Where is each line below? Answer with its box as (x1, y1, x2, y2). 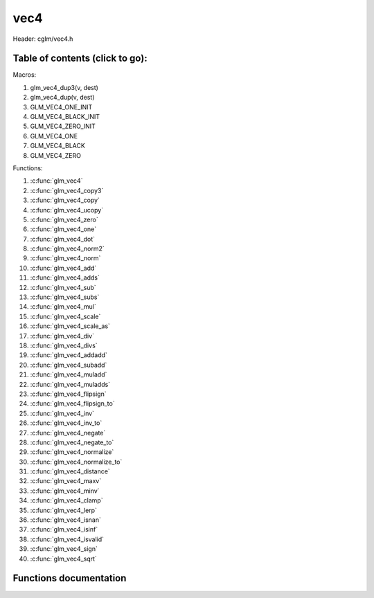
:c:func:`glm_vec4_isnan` (30, 516, 102, 524)
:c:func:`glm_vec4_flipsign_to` (30, 399, 115, 408)
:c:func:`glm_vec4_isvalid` (30, 535, 104, 543)
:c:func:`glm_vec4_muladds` (30, 380, 111, 388)
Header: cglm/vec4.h (12, 35, 73, 43)
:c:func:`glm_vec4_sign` (30, 545, 98, 553)
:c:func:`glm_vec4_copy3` (30, 186, 104, 194)
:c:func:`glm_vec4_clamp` (30, 496, 103, 505)
